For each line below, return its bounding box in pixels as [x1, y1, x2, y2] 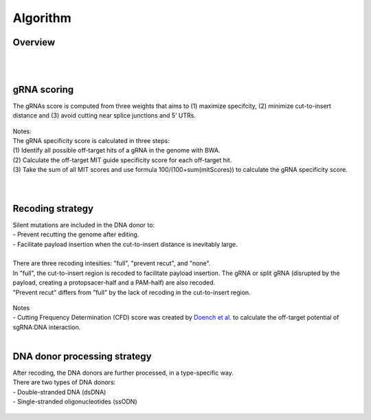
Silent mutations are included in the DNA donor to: [12, 221, 155, 229]
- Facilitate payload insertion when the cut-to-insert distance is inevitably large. [12, 240, 238, 248]
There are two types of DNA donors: [12, 378, 116, 386]
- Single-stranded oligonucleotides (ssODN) [12, 397, 137, 406]
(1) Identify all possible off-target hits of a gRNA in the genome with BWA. [12, 146, 221, 155]
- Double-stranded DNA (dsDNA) [12, 388, 106, 396]
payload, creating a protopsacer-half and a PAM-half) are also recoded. [12, 278, 216, 287]
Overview [12, 36, 56, 48]
